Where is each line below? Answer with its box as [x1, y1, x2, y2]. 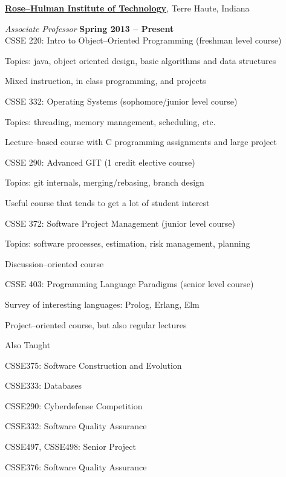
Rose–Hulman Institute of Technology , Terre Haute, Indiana [5, 2, 250, 14]
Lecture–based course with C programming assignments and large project [5, 135, 277, 148]
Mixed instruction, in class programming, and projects [5, 74, 206, 87]
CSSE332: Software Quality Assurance [5, 420, 147, 432]
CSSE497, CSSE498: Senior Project [5, 440, 136, 453]
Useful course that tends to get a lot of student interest [5, 196, 210, 209]
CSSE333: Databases [5, 379, 82, 392]
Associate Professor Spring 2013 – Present [5, 22, 174, 34]
